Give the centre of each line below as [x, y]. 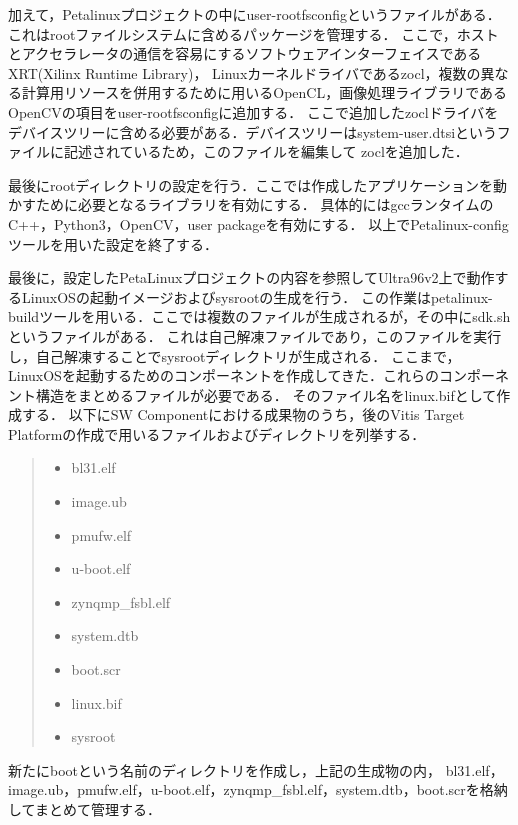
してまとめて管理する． [84, 809]
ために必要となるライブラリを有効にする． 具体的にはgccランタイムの [264, 204]
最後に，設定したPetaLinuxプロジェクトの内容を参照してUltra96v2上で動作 [251, 277]
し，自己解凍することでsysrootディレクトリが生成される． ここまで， [234, 355]
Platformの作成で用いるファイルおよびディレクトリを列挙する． [217, 433]
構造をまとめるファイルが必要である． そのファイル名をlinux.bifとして [266, 394]
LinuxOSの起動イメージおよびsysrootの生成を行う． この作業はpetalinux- [257, 296]
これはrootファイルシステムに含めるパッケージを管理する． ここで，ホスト [253, 33]
